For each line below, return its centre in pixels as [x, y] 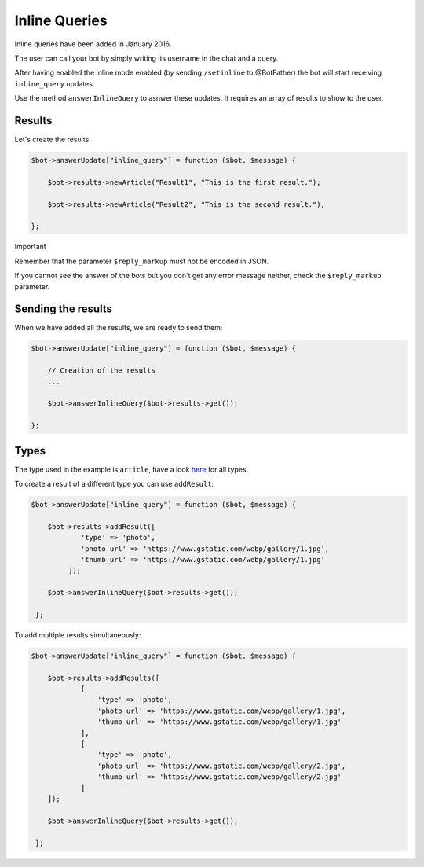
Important [30, 247]
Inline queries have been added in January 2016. [93, 44]
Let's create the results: [53, 140]
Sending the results [64, 309]
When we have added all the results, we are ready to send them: [119, 328]
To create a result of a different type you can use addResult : [114, 484]
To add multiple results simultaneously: [78, 635]
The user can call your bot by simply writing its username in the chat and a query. [146, 58]
